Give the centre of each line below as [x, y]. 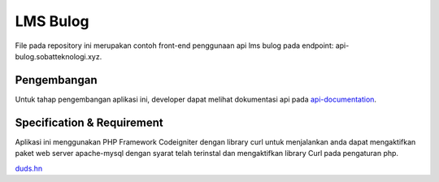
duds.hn [29, 168]
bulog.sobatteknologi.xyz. [59, 56]
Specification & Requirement [89, 122]
